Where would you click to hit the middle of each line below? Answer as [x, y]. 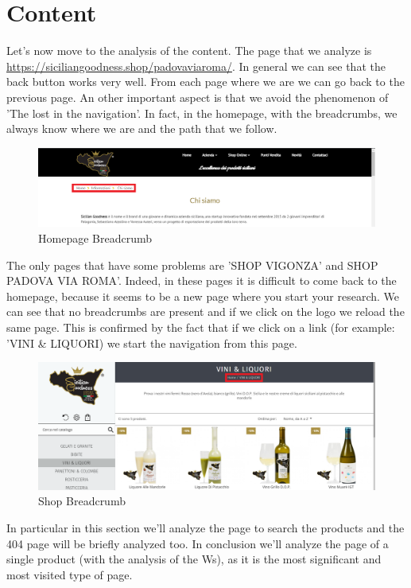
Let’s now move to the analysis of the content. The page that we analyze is [189, 51]
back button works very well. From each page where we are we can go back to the [205, 82]
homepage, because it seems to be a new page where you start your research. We [203, 296]
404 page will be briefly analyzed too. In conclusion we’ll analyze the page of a [198, 543]
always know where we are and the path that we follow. [142, 129]
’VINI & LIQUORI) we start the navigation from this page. [152, 343]
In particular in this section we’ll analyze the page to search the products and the [205, 528]
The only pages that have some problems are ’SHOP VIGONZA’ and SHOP [192, 265]
